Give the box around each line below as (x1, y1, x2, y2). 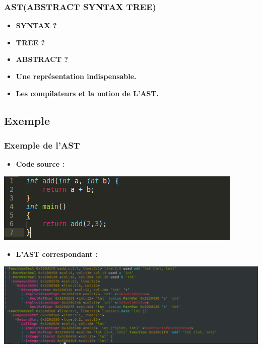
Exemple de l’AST (4, 138, 80, 151)
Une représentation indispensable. (16, 71, 137, 81)
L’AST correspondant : (16, 249, 98, 259)
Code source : (16, 159, 64, 169)
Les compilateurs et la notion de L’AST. (16, 88, 159, 98)
